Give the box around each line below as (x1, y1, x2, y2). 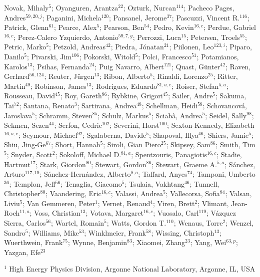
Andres (4, 12, 26, 22)
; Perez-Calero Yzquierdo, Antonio (13, 31, 118, 42)
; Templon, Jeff (9, 178, 55, 189)
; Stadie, (216, 149, 242, 159)
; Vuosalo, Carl (153, 208, 199, 218)
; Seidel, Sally (205, 110, 247, 120)
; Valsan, (225, 188, 252, 199)
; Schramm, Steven (35, 110, 92, 120)
